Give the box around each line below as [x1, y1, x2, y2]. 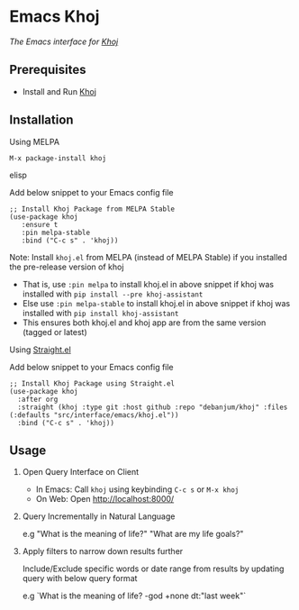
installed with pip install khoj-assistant [22, 307, 179, 318]
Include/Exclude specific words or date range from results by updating [22, 563, 285, 574]
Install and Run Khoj [22, 86, 97, 96]
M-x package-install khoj [9, 153, 106, 163]
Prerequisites [9, 62, 86, 77]
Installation [9, 113, 74, 128]
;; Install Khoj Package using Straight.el [9, 378, 176, 388]
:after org [17, 395, 59, 404]
